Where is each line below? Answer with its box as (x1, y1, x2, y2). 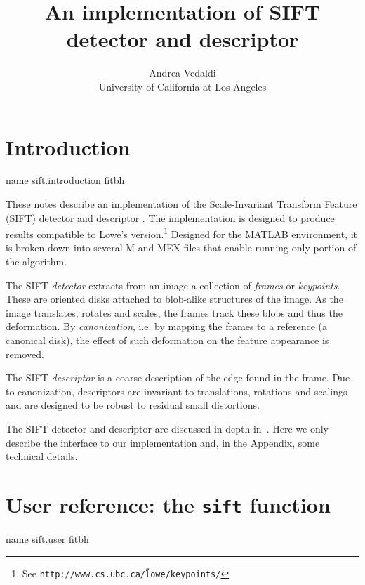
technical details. (6, 449, 78, 464)
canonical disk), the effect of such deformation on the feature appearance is (6, 333, 329, 348)
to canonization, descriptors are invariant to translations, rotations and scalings (6, 383, 347, 398)
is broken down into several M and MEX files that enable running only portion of (6, 240, 357, 255)
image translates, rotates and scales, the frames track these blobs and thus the (6, 305, 343, 320)
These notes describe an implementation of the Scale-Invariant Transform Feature (6, 197, 357, 211)
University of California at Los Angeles (98, 79, 267, 93)
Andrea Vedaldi (149, 65, 216, 80)
